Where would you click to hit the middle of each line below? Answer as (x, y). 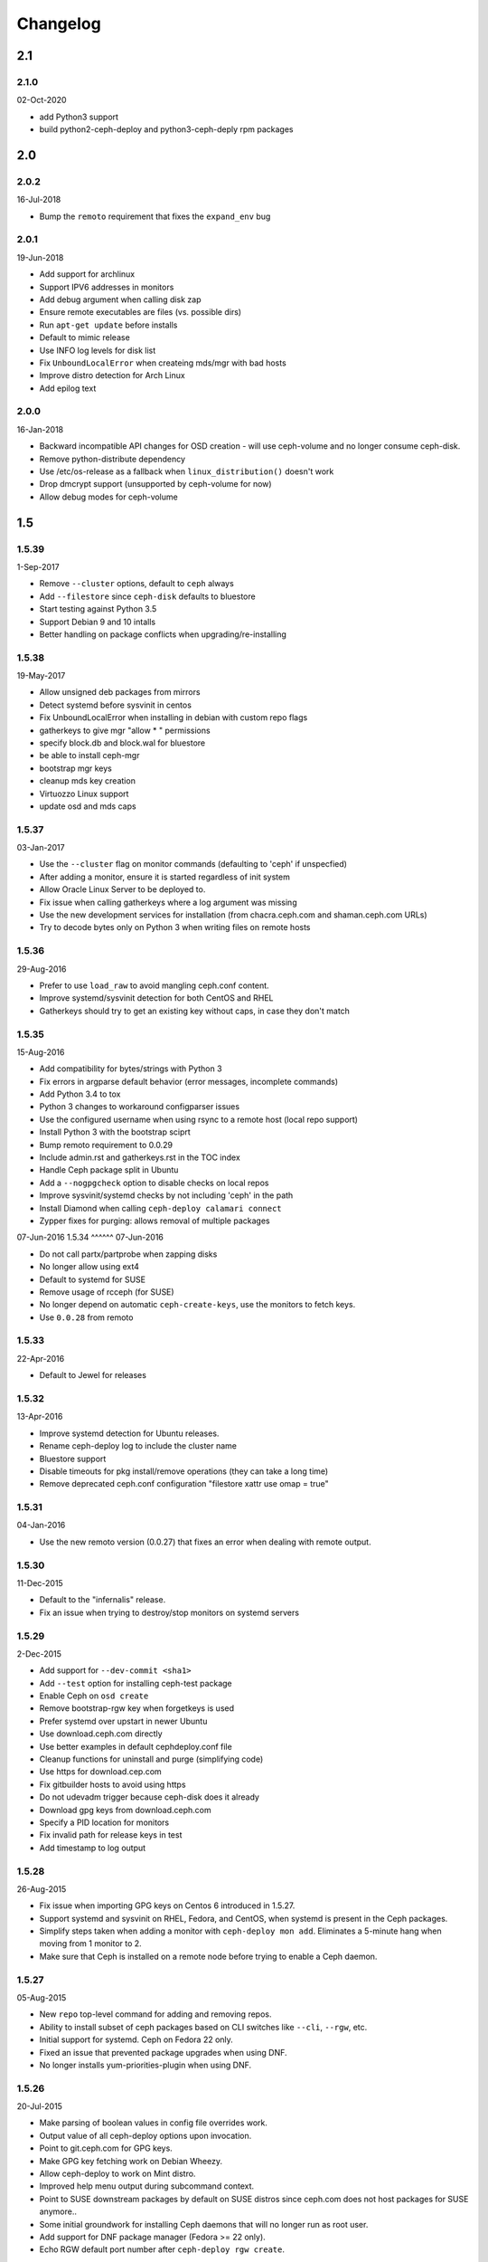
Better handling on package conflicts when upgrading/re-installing (163, 634)
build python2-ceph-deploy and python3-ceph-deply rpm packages (166, 129)
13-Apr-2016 (40, 1417)
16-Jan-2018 (40, 429)
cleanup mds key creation (87, 781)
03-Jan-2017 (41, 848)
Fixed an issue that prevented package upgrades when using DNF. (164, 2052)
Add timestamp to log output (93, 1848)
